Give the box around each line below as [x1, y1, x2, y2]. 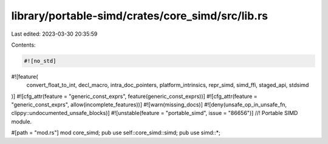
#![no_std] [24, 57, 56, 64]
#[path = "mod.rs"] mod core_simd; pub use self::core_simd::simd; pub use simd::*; [11, 129, 221, 136]
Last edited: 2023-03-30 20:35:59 [11, 30, 98, 38]
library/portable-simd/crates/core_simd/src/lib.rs [11, 9, 268, 22]
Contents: [11, 41, 36, 48]
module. [11, 118, 32, 125]
